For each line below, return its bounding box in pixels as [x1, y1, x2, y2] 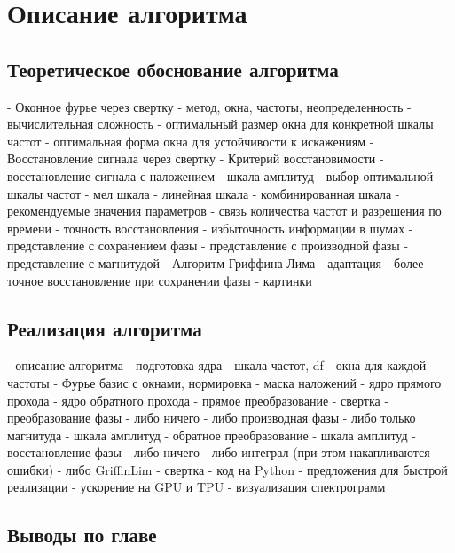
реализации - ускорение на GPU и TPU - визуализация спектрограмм [7, 478, 386, 496]
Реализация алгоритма [7, 314, 202, 342]
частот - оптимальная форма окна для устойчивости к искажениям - [7, 131, 374, 150]
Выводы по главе [7, 521, 157, 549]
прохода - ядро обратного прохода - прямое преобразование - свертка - [7, 391, 389, 409]
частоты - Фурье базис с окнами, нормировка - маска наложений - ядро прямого [7, 373, 442, 391]
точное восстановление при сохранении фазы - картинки [7, 271, 312, 289]
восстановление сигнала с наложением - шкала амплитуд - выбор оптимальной [7, 166, 434, 185]
